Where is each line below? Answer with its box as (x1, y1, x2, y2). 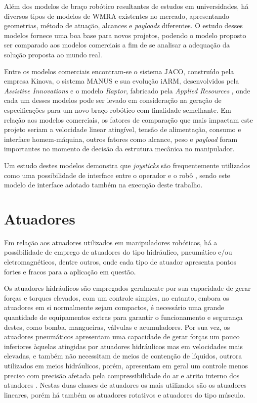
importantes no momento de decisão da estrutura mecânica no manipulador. (4, 143, 235, 154)
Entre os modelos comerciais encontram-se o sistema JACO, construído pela (4, 66, 234, 76)
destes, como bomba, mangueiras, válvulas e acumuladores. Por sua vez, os (4, 321, 230, 332)
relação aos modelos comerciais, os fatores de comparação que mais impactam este (4, 114, 253, 125)
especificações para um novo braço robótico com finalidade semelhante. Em (4, 104, 231, 115)
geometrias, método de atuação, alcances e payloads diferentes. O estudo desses (4, 20, 243, 31)
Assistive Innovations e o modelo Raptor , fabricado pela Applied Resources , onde (4, 85, 250, 95)
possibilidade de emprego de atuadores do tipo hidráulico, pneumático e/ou (4, 247, 232, 257)
